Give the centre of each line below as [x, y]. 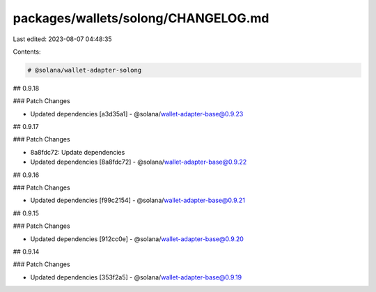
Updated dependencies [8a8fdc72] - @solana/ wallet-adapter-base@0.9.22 [139, 162]
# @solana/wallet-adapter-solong [85, 70]
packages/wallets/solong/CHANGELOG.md [141, 18]
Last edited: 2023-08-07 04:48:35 [62, 39]
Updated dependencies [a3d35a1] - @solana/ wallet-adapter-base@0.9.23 [137, 114]
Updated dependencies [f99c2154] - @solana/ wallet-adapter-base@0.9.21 [138, 200]
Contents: [27, 52]
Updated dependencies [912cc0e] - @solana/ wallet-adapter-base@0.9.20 [137, 239]
